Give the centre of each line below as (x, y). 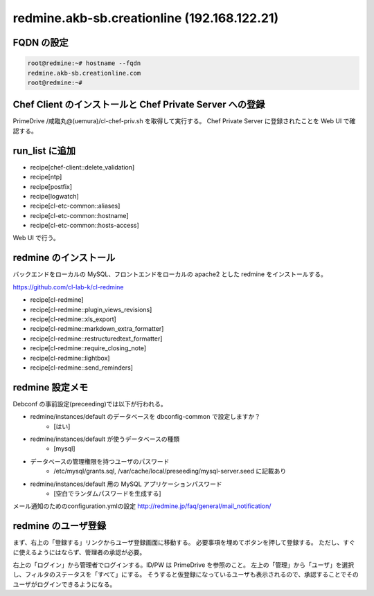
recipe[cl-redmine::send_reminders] (81, 368)
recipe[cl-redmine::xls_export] (73, 319)
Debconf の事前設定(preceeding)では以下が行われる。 (90, 404)
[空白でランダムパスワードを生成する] (108, 493)
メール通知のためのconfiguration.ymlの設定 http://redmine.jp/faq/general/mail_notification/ (142, 506)
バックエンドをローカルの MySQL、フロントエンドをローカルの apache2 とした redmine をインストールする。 (170, 274)
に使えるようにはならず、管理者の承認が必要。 (79, 552)
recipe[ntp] (46, 177)
